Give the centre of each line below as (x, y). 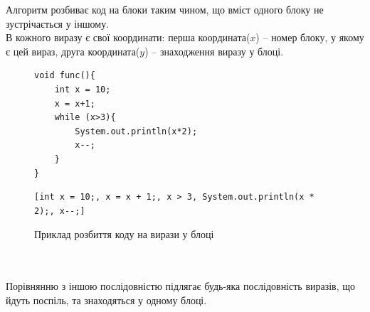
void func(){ (65, 76)
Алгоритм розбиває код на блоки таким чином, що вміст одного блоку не (165, 9)
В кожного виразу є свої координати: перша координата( (128, 37)
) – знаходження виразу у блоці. (214, 51)
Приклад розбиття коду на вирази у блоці (124, 234)
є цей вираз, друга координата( (73, 51)
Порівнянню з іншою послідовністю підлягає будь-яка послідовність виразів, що (181, 286)
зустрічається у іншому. (58, 23)
